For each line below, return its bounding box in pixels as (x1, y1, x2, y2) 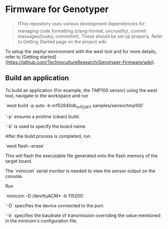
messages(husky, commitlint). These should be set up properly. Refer (17, 33, 163, 39)
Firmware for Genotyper (5, 4, 109, 15)
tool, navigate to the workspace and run (5, 93, 89, 99)
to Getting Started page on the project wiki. (17, 38, 108, 44)
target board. (5, 158, 33, 164)
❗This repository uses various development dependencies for (17, 20, 145, 26)
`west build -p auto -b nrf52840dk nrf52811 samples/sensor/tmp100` (5, 102, 144, 110)
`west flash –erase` (5, 143, 45, 149)
